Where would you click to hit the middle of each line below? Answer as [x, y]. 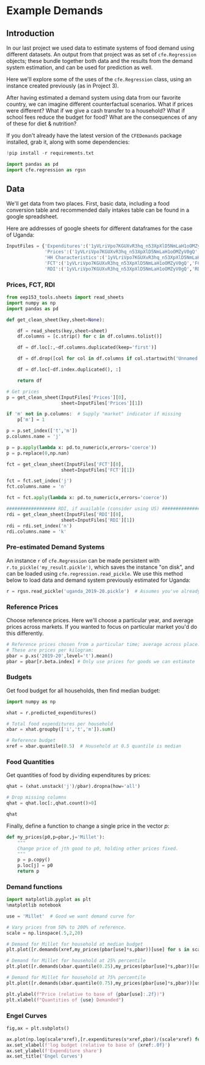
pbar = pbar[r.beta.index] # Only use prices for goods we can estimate [101, 661]
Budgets [19, 677]
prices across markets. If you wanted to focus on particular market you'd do [102, 626]
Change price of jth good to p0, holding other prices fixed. [98, 848]
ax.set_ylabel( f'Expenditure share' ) [54, 1051]
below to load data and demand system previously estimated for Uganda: [99, 580]
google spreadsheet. [32, 217]
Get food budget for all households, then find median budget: [83, 690]
